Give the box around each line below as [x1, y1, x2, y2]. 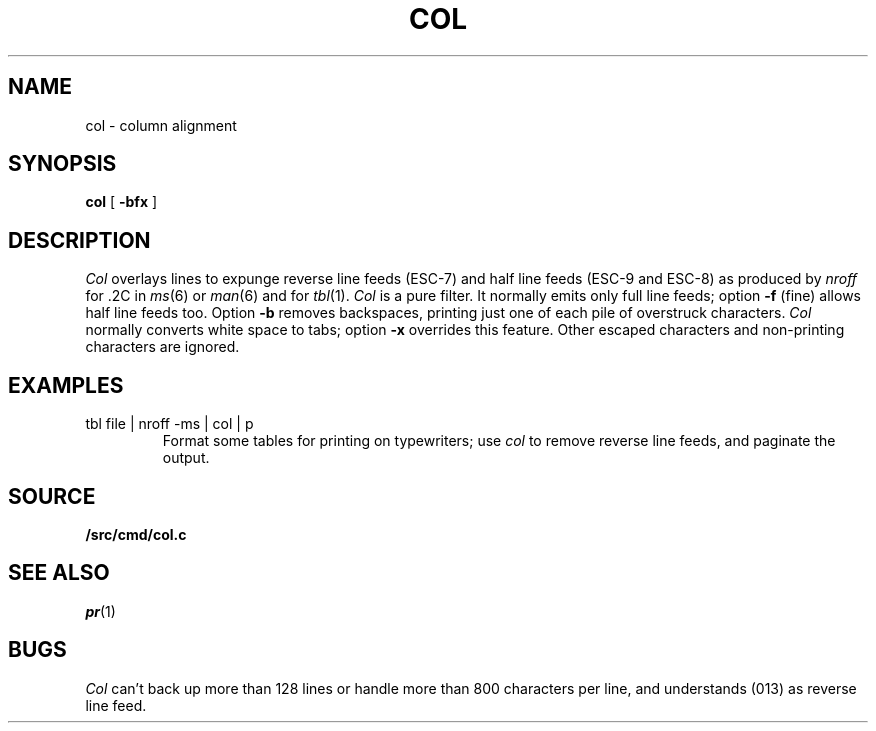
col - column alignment [85, 116, 237, 134]
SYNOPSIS [8, 151, 117, 177]
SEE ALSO [8, 560, 110, 586]
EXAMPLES [8, 372, 124, 398]
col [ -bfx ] [85, 193, 158, 211]
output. [162, 449, 210, 467]
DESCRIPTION [8, 227, 151, 253]
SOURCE [8, 483, 96, 509]
